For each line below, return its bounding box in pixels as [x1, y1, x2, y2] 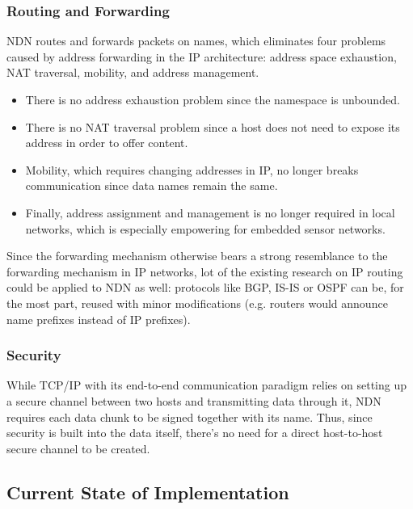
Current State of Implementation [6, 479, 289, 504]
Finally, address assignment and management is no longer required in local [25, 204, 395, 221]
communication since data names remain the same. [25, 177, 278, 194]
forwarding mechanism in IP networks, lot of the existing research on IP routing [6, 263, 403, 280]
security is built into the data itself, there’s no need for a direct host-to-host [6, 424, 383, 441]
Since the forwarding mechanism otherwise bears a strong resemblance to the [6, 247, 388, 264]
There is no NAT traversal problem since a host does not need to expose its [25, 118, 400, 135]
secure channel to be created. [6, 440, 150, 456]
